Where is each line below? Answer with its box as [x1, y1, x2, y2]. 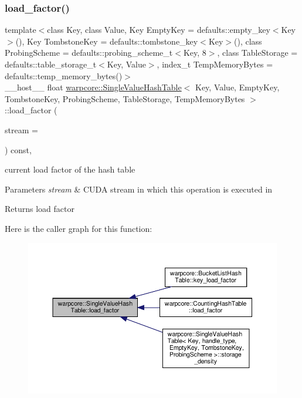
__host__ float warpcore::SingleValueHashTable [5, 81, 182, 93]
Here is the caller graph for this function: [5, 222, 152, 234]
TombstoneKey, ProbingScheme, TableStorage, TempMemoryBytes [5, 92, 245, 104]
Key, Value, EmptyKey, [195, 81, 280, 93]
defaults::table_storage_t [5, 58, 97, 70]
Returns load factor [5, 203, 74, 215]
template [5, 23, 36, 36]
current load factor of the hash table [5, 163, 135, 176]
